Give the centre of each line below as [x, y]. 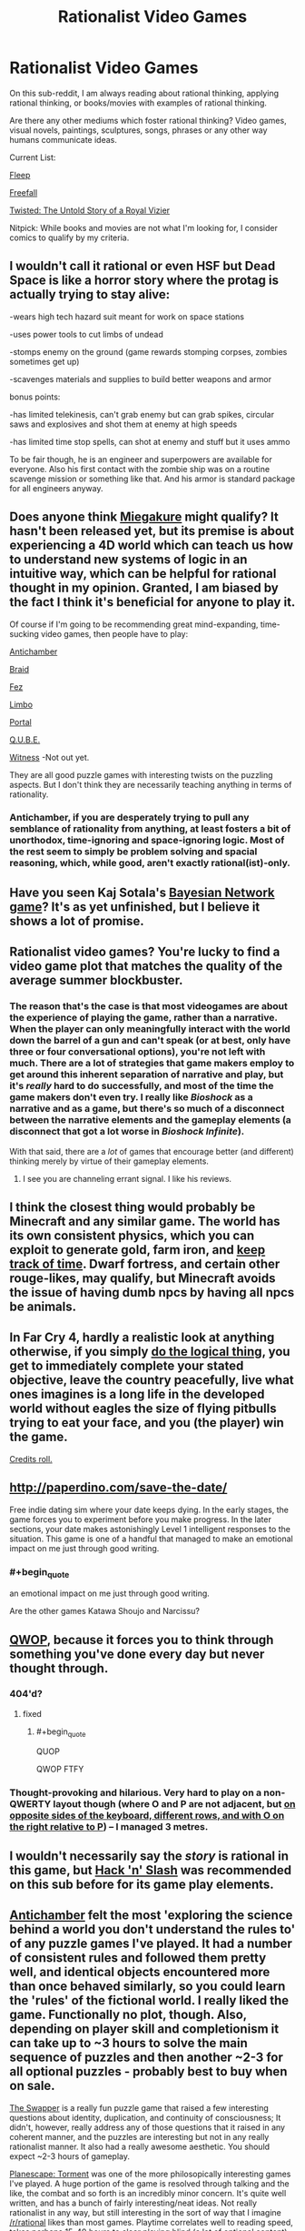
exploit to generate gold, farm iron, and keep [138, 1250]
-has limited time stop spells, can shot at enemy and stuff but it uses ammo [150, 441]
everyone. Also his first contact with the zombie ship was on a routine [140, 469]
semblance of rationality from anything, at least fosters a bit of [150, 829]
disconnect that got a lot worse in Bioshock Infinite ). [127, 1132]
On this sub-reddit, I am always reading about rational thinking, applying [144, 93]
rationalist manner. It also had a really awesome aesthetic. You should [140, 2146]
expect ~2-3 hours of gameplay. [69, 2156]
